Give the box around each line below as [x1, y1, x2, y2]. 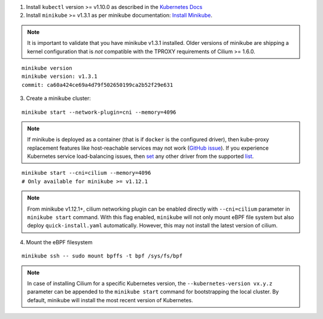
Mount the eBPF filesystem [26, 238, 93, 245]
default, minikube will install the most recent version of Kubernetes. [27, 296, 194, 303]
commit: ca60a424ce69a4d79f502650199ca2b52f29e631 [22, 81, 173, 88]
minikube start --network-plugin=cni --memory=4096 [22, 108, 176, 116]
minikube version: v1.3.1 [22, 73, 98, 80]
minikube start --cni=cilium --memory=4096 [22, 169, 151, 177]
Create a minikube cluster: [26, 95, 91, 102]
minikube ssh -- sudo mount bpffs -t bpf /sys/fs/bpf [22, 253, 182, 260]
